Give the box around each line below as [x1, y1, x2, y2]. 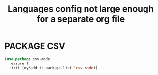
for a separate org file [36, 13, 125, 25]
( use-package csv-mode [4, 56, 50, 61]
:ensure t [9, 61, 29, 66]
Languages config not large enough [7, 3, 154, 14]
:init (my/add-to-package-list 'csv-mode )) [9, 65, 98, 70]
